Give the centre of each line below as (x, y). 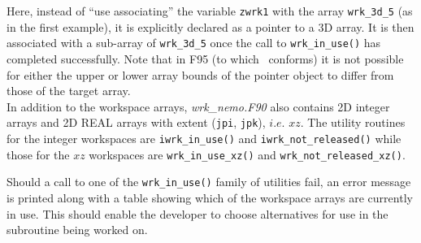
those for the (38, 154)
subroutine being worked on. (77, 230)
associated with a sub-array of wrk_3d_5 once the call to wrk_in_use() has (194, 43)
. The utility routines (353, 122)
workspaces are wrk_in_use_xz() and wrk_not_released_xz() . (247, 154)
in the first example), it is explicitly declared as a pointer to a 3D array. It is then (210, 26)
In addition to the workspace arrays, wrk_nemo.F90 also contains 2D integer (198, 106)
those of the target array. (69, 91)
